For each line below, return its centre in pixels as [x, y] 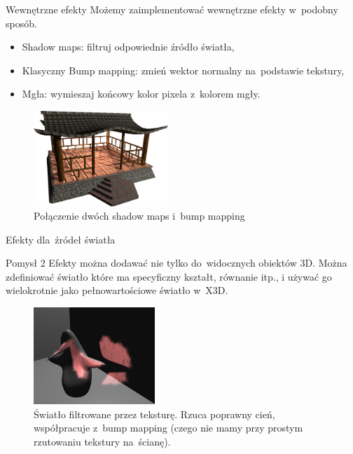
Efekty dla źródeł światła [61, 239]
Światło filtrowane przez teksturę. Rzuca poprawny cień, [154, 414]
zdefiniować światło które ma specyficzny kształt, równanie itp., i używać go [169, 276]
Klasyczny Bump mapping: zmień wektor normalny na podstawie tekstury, [183, 70]
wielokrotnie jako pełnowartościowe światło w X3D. [117, 290]
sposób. [21, 23]
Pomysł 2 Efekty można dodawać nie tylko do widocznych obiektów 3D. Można [176, 263]
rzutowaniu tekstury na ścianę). [102, 442]
